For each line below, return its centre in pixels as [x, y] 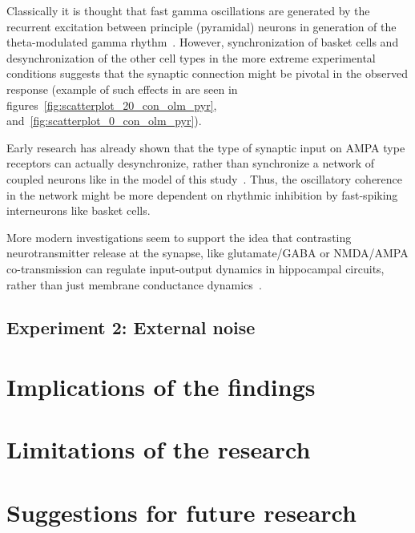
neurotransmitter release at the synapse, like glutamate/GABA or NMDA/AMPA [207, 253]
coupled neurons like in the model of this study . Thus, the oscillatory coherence [205, 178]
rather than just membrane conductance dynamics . [134, 284]
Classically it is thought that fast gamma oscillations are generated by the [188, 10]
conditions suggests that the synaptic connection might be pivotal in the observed [207, 73]
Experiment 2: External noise [131, 327]
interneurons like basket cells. [79, 210]
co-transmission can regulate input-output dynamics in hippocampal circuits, [195, 268]
